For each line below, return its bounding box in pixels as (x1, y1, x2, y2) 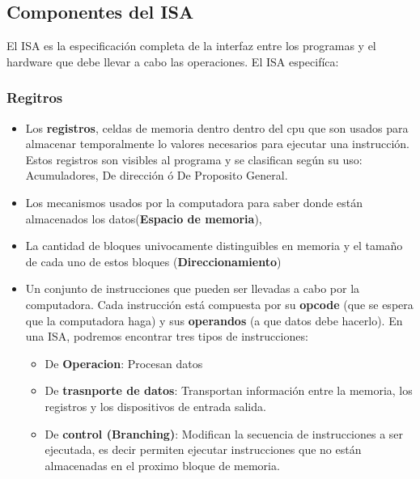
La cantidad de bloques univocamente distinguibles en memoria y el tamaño (25, 237, 403, 254)
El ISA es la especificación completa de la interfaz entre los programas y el (6, 37, 376, 54)
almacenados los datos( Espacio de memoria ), (25, 210, 262, 227)
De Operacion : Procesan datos (45, 354, 203, 371)
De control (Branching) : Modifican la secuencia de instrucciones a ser (45, 425, 404, 442)
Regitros (6, 87, 63, 108)
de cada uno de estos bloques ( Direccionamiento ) (25, 252, 282, 269)
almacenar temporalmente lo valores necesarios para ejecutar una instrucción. (25, 135, 410, 152)
